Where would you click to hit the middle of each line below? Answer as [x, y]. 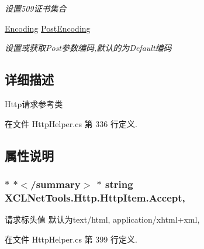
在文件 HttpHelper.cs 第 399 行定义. [71, 239]
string [119, 184]
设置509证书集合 [36, 8]
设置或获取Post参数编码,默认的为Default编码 [88, 48]
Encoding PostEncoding [48, 28]
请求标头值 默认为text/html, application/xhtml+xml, [102, 219]
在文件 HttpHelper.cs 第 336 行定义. [71, 123]
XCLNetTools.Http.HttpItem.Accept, [95, 197]
